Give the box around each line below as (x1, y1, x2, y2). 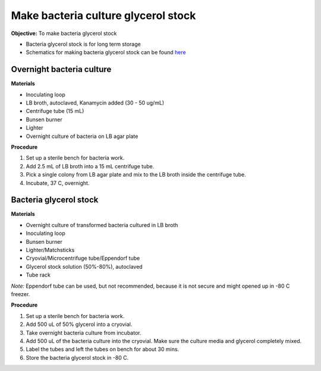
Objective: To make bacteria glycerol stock (11, 30, 117, 37)
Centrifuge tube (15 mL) (26, 108, 84, 115)
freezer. (11, 290, 30, 297)
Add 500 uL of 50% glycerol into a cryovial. (26, 321, 133, 328)
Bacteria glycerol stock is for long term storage (26, 40, 141, 48)
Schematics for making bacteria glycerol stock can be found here (26, 49, 187, 56)
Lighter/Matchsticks (26, 247, 75, 253)
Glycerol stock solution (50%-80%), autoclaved (26, 263, 143, 270)
